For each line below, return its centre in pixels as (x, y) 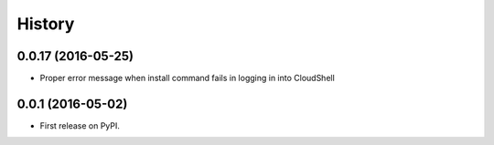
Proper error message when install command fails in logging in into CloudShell (188, 78)
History (46, 24)
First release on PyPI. (80, 125)
